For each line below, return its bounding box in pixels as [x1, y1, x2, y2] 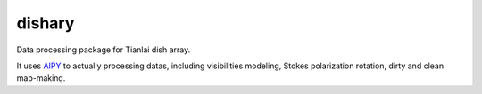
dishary [16, 13, 75, 33]
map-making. [16, 73, 66, 83]
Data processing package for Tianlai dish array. [16, 44, 191, 55]
